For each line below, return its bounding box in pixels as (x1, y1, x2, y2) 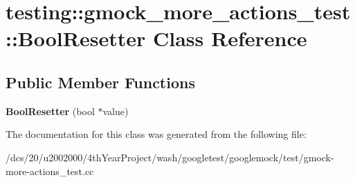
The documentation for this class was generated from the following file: (6, 127, 307, 141)
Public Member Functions (6, 71, 195, 92)
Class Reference (152, 24, 307, 52)
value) (102, 103, 129, 118)
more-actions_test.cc (6, 163, 94, 178)
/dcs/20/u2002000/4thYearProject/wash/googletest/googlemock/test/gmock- (6, 150, 334, 164)
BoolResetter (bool (6, 103, 95, 118)
